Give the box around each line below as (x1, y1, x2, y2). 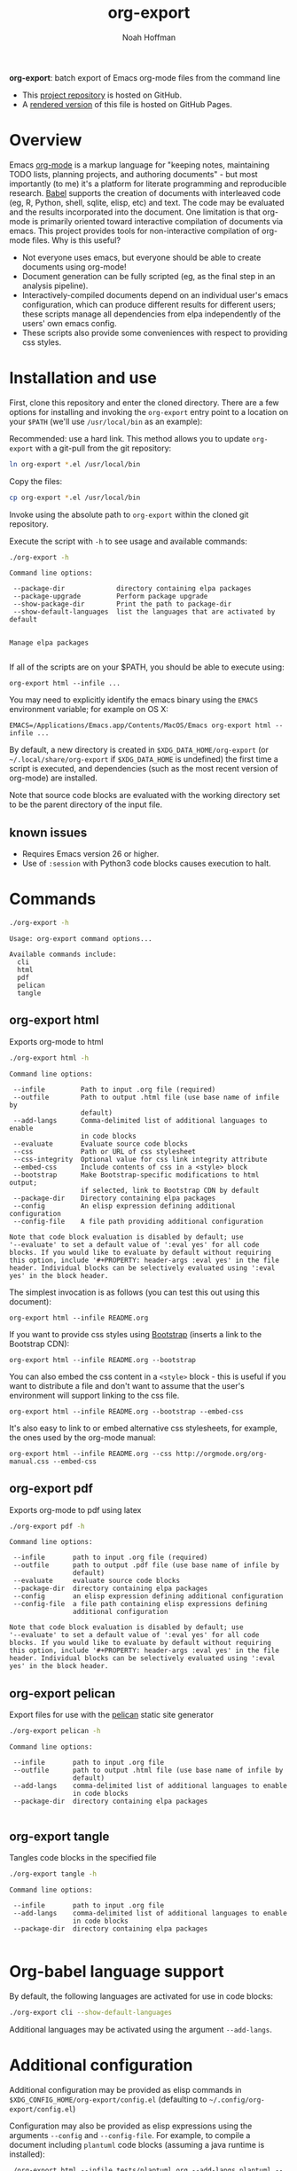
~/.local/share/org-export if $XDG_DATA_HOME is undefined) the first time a (9, 754, 279, 764)
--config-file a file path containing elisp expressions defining (12, 1600, 268, 1609)
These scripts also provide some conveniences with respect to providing (21, 327, 288, 338)
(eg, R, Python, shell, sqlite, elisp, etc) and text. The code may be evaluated (9, 197, 285, 208)
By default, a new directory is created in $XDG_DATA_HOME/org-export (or (9, 744, 269, 756)
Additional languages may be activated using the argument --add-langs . (9, 2024, 272, 2034)
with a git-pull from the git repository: (35, 443, 172, 453)
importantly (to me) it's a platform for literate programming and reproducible (9, 178, 287, 189)
